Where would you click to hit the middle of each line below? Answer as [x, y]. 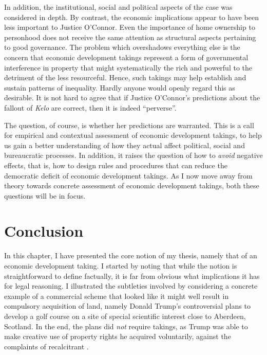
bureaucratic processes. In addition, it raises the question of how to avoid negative [133, 155]
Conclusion [44, 231]
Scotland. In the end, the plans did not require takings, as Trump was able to [126, 326]
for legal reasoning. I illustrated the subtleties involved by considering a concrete [131, 286]
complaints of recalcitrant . [46, 346]
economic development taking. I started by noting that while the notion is [121, 265]
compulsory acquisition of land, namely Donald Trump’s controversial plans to [127, 306]
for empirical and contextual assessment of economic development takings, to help [133, 135]
